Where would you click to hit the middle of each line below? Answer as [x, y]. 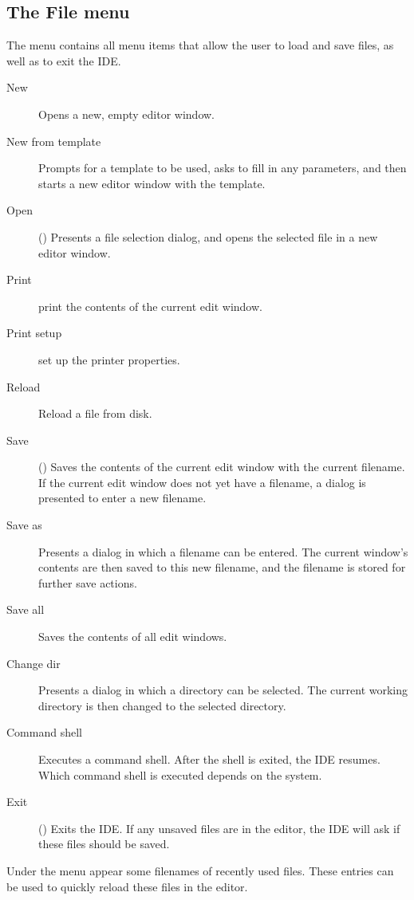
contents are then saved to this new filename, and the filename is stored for [222, 567]
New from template [54, 141]
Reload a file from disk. [95, 413]
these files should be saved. [104, 844]
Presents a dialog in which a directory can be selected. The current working [223, 690]
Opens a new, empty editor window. [127, 114]
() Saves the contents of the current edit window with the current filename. [222, 467]
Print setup [34, 333]
